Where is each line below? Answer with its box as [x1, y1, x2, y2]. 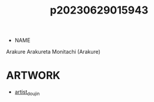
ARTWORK [6, 69, 61, 83]
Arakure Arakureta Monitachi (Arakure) [6, 48, 101, 55]
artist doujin [14, 88, 40, 97]
